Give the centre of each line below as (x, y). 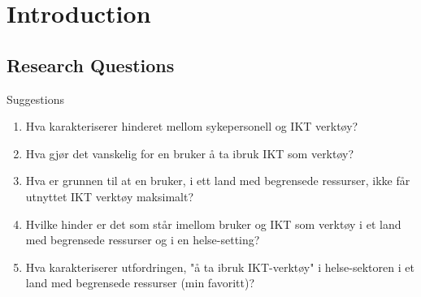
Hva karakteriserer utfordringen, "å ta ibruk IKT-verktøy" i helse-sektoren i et (220, 267)
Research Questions (91, 65)
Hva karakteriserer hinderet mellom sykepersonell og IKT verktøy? (192, 126)
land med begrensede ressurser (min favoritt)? (140, 283)
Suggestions (35, 99)
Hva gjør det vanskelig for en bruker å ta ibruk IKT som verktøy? (190, 153)
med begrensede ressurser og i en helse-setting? (143, 240)
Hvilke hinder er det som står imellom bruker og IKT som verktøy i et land (213, 224)
